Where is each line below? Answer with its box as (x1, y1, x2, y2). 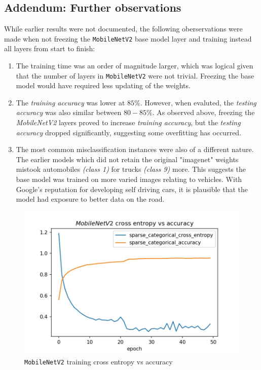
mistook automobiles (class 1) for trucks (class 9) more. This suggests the (16, 164, 246, 174)
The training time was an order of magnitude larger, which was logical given (16, 60, 253, 71)
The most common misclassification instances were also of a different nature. (16, 144, 254, 155)
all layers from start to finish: (4, 43, 95, 54)
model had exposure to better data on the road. (16, 194, 165, 204)
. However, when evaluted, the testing (140, 97, 256, 107)
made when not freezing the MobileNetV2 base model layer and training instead (4, 33, 252, 44)
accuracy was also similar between (16, 107, 122, 118)
